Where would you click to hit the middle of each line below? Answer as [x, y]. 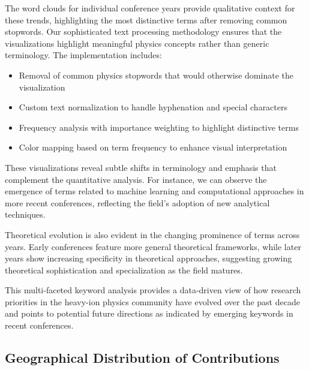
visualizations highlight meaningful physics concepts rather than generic [137, 43]
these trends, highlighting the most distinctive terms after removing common [146, 19]
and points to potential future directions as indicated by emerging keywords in [149, 313]
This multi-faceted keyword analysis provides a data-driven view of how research [153, 290]
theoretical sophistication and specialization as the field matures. [124, 270]
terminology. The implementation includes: [83, 55]
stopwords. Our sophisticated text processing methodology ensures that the [143, 31]
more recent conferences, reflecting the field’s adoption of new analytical [137, 202]
